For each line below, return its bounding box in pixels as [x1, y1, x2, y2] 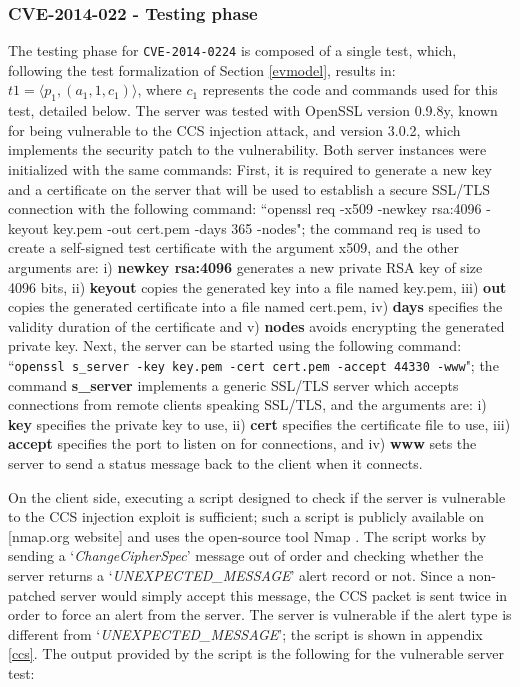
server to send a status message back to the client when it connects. [8, 453, 423, 474]
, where [137, 79, 182, 100]
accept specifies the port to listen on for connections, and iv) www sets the [8, 433, 477, 454]
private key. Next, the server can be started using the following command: [8, 335, 462, 356]
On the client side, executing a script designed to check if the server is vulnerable [8, 486, 506, 507]
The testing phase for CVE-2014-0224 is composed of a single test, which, [8, 40, 457, 61]
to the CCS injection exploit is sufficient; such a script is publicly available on [8, 506, 485, 527]
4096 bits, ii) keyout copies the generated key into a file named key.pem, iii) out [8, 276, 507, 297]
